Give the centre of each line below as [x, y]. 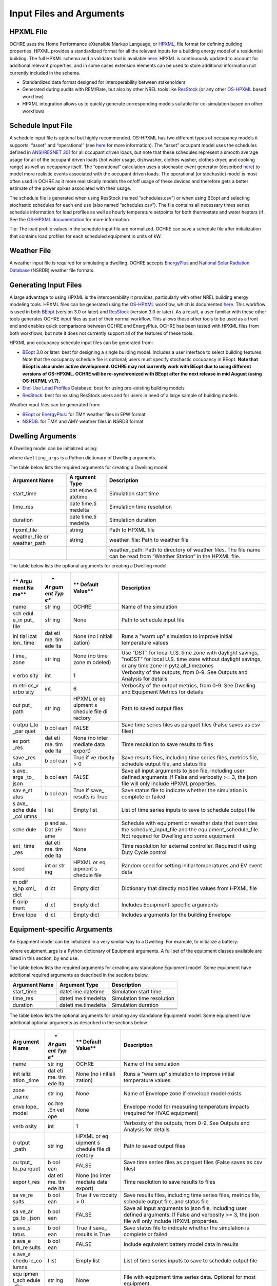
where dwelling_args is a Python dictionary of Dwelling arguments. [83, 458]
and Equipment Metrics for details [162, 692]
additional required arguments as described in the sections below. [79, 975]
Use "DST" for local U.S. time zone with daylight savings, [190, 653]
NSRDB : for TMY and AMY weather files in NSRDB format [83, 421]
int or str [55, 866]
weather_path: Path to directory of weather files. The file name [185, 550]
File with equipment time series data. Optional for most [190, 1277]
